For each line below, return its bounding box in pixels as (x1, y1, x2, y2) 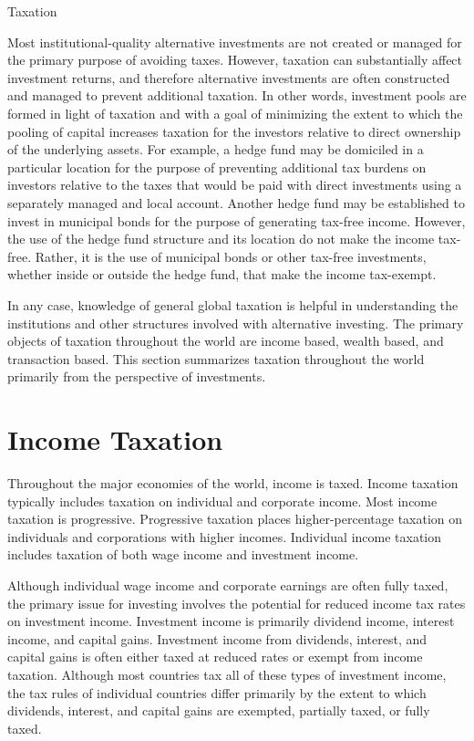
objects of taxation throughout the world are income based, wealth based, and (7, 331, 444, 350)
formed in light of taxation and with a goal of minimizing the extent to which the (7, 103, 463, 122)
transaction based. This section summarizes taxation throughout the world (7, 349, 425, 368)
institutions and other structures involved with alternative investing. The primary (7, 313, 464, 332)
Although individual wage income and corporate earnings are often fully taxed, (7, 575, 448, 594)
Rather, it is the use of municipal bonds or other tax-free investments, (35, 246, 427, 266)
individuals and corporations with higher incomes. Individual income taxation (7, 527, 442, 546)
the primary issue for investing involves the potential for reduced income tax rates (7, 593, 466, 612)
